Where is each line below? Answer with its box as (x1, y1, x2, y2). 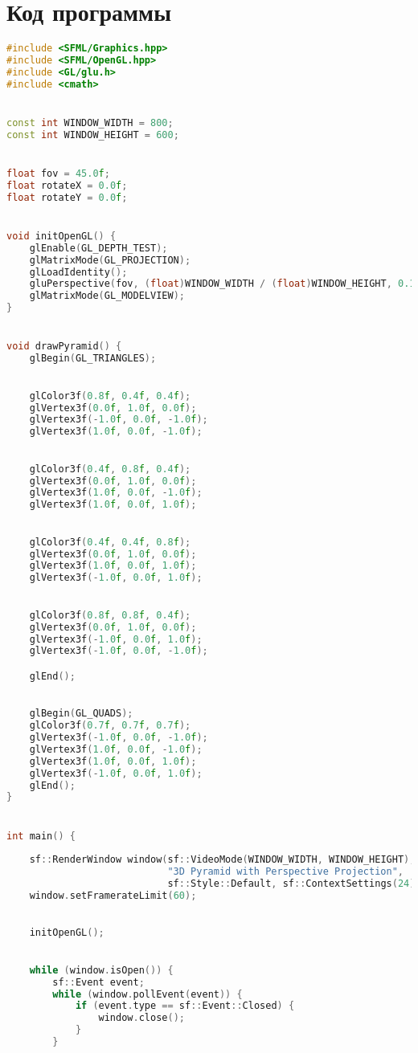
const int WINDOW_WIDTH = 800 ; (6, 116, 174, 129)
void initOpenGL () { (6, 230, 117, 242)
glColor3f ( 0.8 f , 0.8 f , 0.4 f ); (29, 609, 191, 621)
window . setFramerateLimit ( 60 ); (29, 890, 197, 901)
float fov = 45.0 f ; (6, 168, 110, 179)
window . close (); (98, 1012, 185, 1024)
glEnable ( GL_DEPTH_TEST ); (29, 242, 168, 254)
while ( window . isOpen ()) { (29, 964, 174, 976)
